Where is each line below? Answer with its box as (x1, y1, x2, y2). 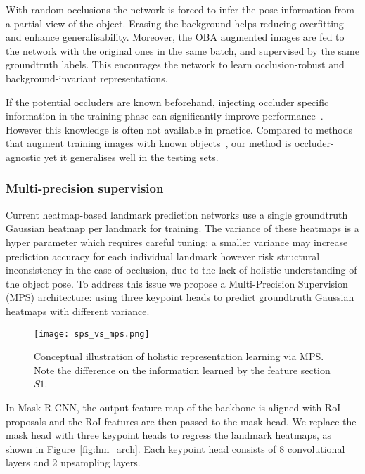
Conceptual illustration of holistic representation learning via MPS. (34, 349, 324, 364)
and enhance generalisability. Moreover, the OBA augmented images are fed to (6, 30, 345, 44)
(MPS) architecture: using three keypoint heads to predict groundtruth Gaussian (6, 290, 354, 305)
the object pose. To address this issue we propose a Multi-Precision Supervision (6, 276, 348, 290)
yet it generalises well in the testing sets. (44, 149, 219, 164)
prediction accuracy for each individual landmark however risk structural (6, 248, 320, 263)
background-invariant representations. (6, 70, 168, 85)
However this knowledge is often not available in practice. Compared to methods (6, 122, 353, 136)
